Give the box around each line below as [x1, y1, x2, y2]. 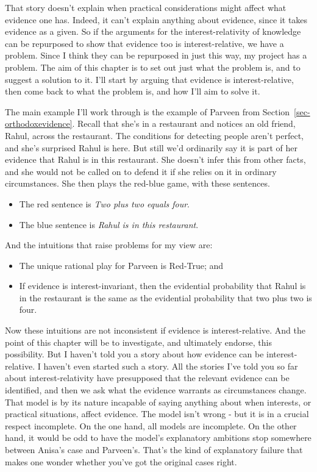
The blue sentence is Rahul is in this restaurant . [19, 218, 199, 231]
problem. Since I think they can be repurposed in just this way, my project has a [5, 49, 307, 62]
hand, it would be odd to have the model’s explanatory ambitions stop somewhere [5, 431, 312, 444]
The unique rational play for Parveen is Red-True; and [19, 259, 224, 271]
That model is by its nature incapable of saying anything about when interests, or [5, 395, 312, 408]
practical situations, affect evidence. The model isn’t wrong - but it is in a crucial [5, 407, 309, 420]
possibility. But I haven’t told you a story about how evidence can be [5, 348, 264, 360]
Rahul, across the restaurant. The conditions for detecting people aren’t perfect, [5, 129, 304, 141]
